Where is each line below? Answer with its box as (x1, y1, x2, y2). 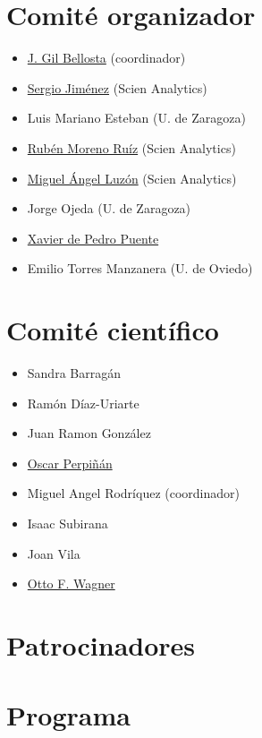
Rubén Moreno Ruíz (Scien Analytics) (27, 138, 236, 157)
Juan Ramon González (27, 424, 151, 442)
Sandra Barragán (27, 364, 121, 382)
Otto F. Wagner (27, 574, 115, 593)
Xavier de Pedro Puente (27, 228, 159, 247)
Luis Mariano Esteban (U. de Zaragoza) (27, 108, 246, 127)
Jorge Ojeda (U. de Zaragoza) (27, 199, 191, 218)
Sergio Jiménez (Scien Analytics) (27, 78, 207, 97)
